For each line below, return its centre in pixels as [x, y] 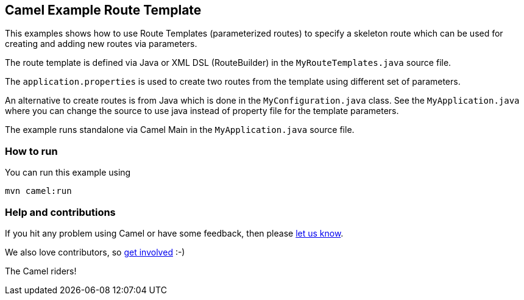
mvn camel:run [38, 191]
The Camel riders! [41, 271]
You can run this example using [68, 173]
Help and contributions [60, 212]
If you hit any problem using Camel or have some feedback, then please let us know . [174, 233]
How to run [31, 151]
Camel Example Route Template [103, 10]
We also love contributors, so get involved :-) [95, 252]
